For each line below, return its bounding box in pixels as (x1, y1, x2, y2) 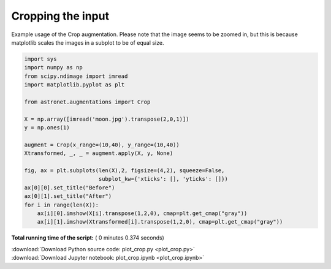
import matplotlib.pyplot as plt (24, 81, 125, 88)
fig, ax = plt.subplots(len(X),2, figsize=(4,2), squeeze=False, (24, 167, 225, 174)
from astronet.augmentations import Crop (24, 98, 151, 105)
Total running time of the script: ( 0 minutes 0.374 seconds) (11, 234, 165, 241)
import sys (24, 55, 57, 63)
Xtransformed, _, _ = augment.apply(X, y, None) (24, 150, 173, 157)
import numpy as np (24, 64, 83, 71)
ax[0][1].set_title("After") (24, 193, 112, 200)
